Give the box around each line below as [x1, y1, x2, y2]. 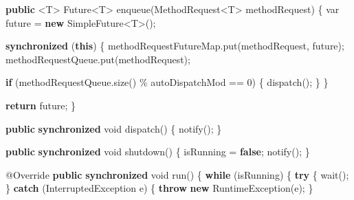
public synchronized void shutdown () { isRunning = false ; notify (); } [5, 144, 310, 159]
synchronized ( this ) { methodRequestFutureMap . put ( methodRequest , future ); [5, 38, 344, 53]
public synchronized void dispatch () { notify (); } [5, 121, 222, 135]
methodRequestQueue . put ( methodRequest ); [5, 52, 190, 66]
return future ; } [5, 98, 76, 112]
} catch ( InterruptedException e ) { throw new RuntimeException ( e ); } [5, 181, 313, 195]
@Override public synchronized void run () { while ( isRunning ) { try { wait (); [5, 167, 349, 181]
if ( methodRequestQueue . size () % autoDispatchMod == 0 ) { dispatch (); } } [5, 75, 329, 89]
